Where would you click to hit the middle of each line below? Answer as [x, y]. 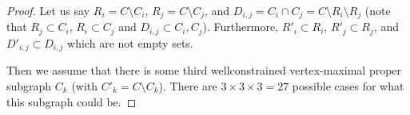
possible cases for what [348, 85]
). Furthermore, [241, 27]
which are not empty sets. [130, 42]
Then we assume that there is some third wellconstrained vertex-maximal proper [204, 70]
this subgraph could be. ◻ [72, 101]
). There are [188, 85]
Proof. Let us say [48, 10]
